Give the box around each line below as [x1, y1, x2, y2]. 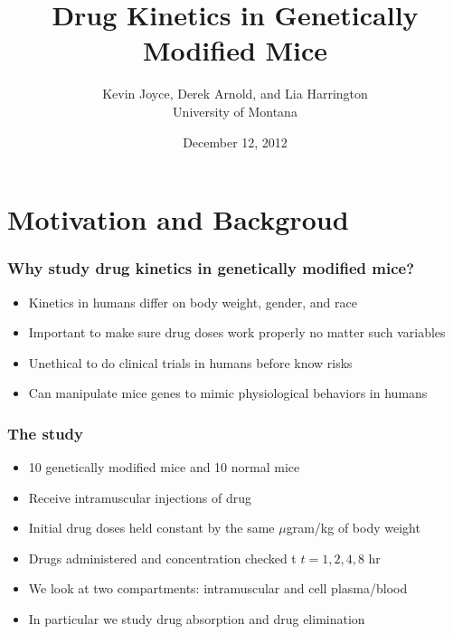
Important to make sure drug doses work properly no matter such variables [28, 323, 446, 342]
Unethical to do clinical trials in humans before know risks [28, 353, 353, 372]
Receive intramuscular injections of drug [28, 487, 252, 506]
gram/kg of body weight [286, 518, 420, 537]
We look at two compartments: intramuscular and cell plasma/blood [28, 579, 408, 598]
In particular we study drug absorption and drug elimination [28, 610, 365, 629]
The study [7, 421, 84, 444]
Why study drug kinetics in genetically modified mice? [7, 257, 415, 279]
